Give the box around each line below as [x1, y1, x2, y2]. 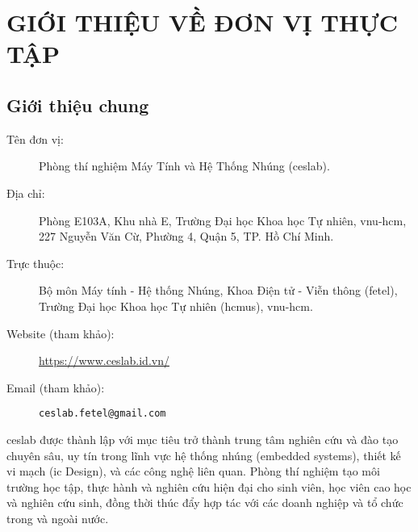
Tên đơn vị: [6, 130, 64, 147]
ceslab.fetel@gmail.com [39, 408, 166, 420]
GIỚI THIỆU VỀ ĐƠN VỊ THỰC [6, 6, 399, 39]
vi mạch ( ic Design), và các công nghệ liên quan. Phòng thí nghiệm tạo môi [6, 463, 380, 480]
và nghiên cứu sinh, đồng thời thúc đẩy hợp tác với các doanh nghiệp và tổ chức [6, 494, 403, 511]
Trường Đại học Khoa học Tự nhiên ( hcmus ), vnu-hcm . [39, 297, 313, 314]
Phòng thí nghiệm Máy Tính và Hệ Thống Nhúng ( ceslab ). [39, 157, 330, 174]
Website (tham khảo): [6, 325, 115, 341]
